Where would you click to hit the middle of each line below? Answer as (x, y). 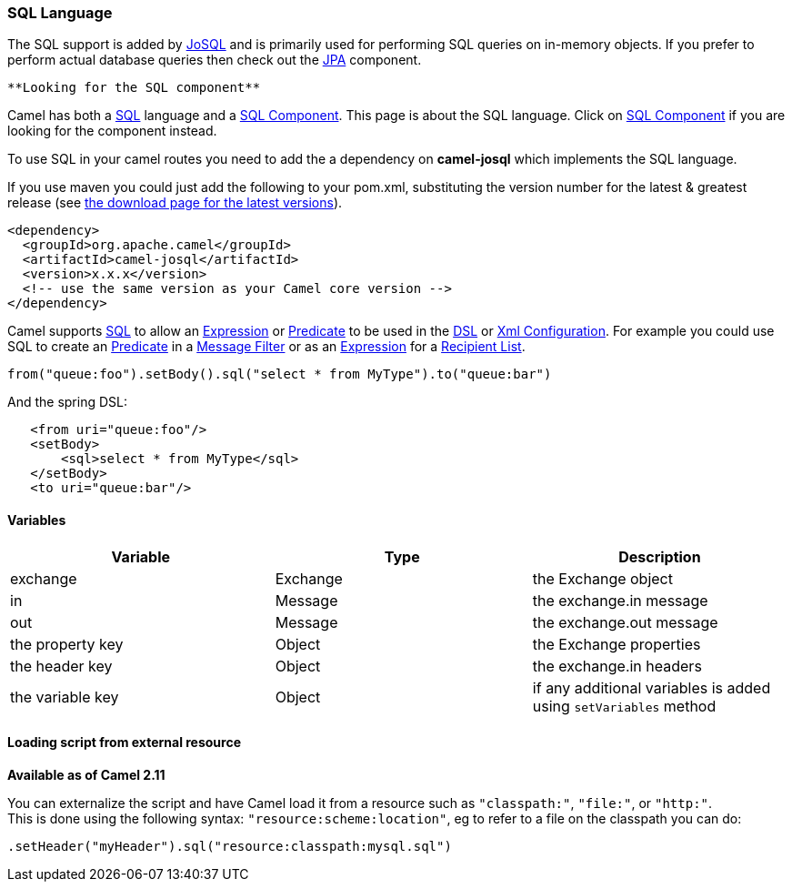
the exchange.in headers (617, 666)
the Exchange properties (617, 644)
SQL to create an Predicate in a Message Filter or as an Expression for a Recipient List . (266, 347)
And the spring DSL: (67, 402)
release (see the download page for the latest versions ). (175, 203)
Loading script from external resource (125, 743)
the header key (61, 666)
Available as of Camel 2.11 (86, 774)
